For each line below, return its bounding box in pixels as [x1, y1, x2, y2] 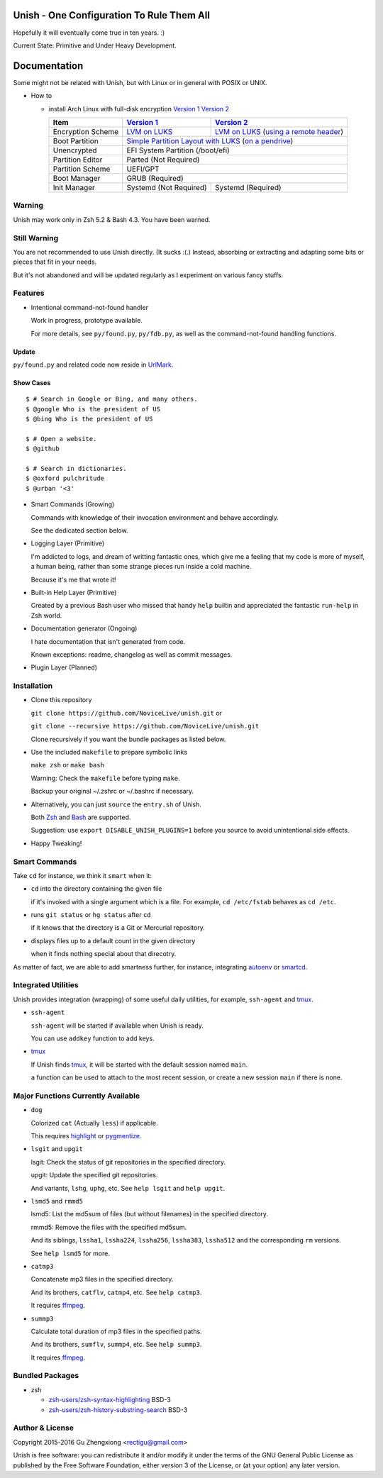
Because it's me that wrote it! [30, 575, 116, 584]
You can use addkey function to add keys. [30, 1034, 155, 1043]
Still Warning [13, 233, 59, 243]
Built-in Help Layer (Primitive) [30, 589, 117, 596]
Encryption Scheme [52, 126, 119, 136]
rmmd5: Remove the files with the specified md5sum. [30, 1223, 187, 1231]
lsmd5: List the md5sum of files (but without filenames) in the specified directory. [30, 1210, 269, 1218]
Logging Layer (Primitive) [30, 539, 105, 548]
